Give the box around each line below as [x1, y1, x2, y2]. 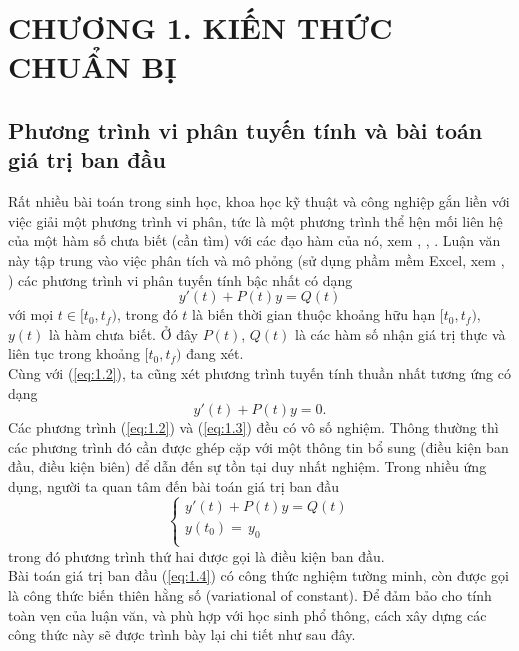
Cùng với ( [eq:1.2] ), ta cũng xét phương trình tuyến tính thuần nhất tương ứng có [8, 362, 511, 383]
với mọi [8, 304, 54, 325]
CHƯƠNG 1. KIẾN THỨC [8, 7, 393, 48]
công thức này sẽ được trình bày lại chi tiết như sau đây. [8, 624, 356, 645]
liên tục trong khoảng [8, 343, 140, 364]
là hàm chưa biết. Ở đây [49, 323, 199, 344]
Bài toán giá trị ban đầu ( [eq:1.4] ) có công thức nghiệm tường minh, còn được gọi [8, 565, 509, 586]
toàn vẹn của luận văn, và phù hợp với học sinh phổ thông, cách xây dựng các [8, 604, 487, 625]
